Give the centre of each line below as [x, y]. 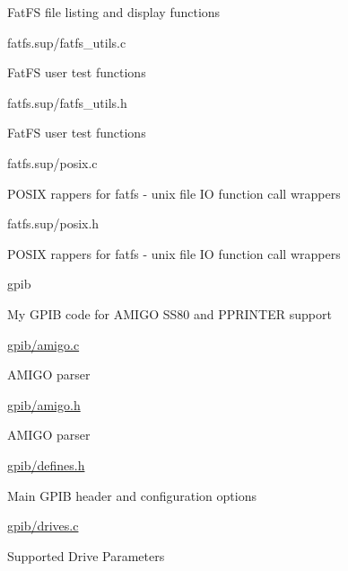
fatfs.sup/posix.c [52, 162]
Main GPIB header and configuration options [132, 495]
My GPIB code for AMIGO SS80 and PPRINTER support [170, 313]
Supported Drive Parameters [86, 555]
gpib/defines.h [46, 464]
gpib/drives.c [43, 526]
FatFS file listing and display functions [114, 12]
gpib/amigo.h [44, 404]
